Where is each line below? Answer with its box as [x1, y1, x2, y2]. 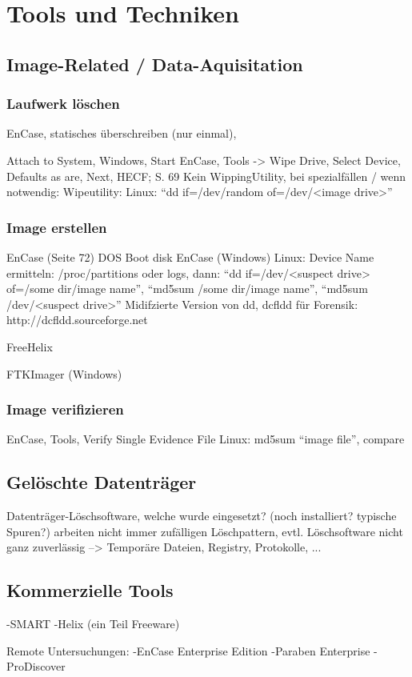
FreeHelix [6, 338, 53, 355]
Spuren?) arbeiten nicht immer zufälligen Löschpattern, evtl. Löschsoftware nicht [6, 523, 403, 539]
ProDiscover [6, 658, 66, 675]
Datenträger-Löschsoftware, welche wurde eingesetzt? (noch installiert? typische [6, 507, 397, 524]
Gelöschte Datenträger [6, 470, 197, 495]
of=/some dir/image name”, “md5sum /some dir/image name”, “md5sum [6, 280, 368, 297]
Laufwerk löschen [6, 94, 120, 114]
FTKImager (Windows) [6, 365, 122, 382]
